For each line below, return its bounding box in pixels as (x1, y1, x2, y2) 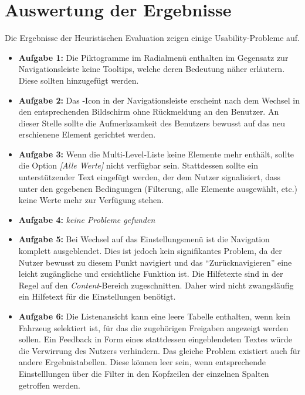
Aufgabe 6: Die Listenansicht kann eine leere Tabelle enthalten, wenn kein (18, 310, 291, 322)
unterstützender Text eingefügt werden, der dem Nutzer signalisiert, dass (18, 171, 281, 183)
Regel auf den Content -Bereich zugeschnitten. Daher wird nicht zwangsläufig (18, 279, 294, 291)
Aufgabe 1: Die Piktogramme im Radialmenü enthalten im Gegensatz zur (18, 51, 289, 63)
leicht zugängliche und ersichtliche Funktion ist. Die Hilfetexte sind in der (18, 267, 283, 280)
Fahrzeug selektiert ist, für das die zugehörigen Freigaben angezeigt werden (18, 321, 289, 334)
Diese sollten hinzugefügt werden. (18, 74, 139, 86)
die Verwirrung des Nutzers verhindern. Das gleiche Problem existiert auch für (18, 344, 300, 356)
